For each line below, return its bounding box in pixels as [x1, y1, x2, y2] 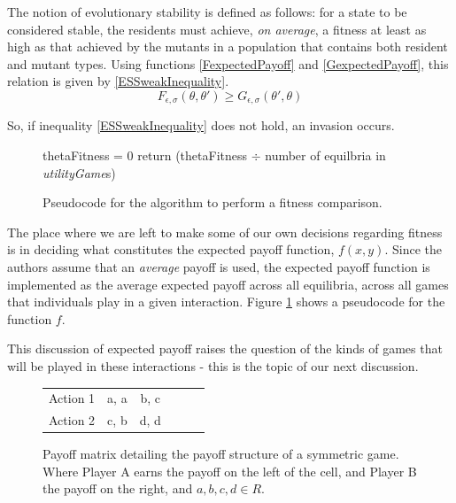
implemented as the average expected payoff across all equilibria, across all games [7, 275, 449, 293]
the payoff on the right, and [43, 479, 193, 498]
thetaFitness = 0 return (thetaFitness [43, 146, 247, 165]
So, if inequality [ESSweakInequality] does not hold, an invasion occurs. [7, 116, 395, 135]
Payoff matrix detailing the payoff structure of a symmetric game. [43, 445, 399, 463]
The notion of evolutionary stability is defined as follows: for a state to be [7, 3, 407, 20]
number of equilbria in [265, 146, 386, 165]
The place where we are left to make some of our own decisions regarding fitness [7, 222, 443, 241]
